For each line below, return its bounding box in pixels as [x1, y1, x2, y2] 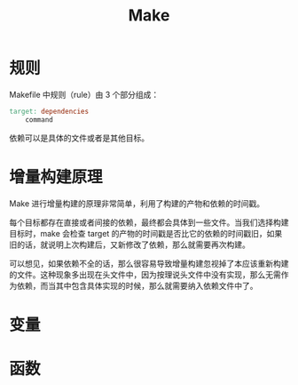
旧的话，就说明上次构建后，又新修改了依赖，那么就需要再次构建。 [9, 239, 250, 250]
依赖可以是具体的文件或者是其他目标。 [9, 132, 149, 143]
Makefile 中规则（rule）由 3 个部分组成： [9, 89, 160, 100]
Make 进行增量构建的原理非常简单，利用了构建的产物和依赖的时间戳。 [9, 197, 264, 209]
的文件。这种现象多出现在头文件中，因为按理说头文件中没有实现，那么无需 [9, 269, 281, 280]
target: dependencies [9, 107, 90, 116]
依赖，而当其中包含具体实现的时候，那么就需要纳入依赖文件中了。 [16, 280, 258, 291]
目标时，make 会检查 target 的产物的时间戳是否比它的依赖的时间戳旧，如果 [9, 228, 283, 238]
